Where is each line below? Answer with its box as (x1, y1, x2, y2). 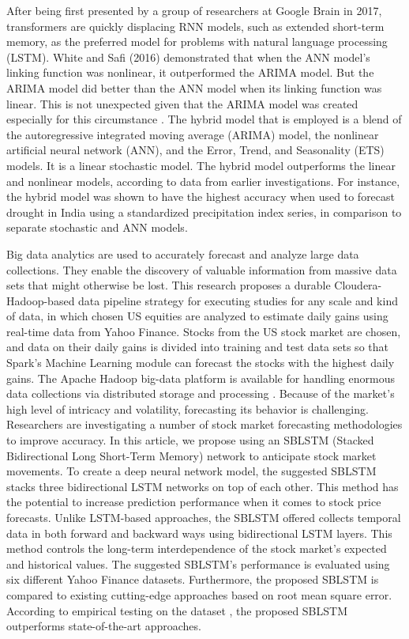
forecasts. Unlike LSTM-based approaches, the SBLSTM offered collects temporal (6, 509, 401, 525)
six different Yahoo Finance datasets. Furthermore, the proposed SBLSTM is (6, 571, 379, 588)
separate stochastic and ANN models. (6, 219, 188, 236)
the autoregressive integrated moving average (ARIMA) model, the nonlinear (6, 126, 379, 142)
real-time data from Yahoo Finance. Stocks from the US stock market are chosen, (6, 323, 401, 339)
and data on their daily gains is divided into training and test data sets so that (6, 338, 388, 355)
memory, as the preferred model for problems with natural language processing (6, 33, 388, 50)
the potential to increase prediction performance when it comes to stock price (6, 493, 381, 510)
